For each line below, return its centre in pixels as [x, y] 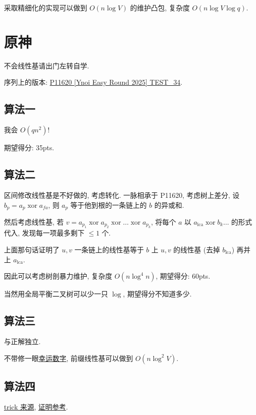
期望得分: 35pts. [29, 148]
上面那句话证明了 [32, 249]
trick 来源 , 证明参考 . [36, 406]
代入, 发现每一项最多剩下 [44, 233]
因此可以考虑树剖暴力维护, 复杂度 [58, 276]
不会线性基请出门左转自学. [47, 65]
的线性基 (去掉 [197, 249]
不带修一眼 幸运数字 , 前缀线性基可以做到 [69, 358]
